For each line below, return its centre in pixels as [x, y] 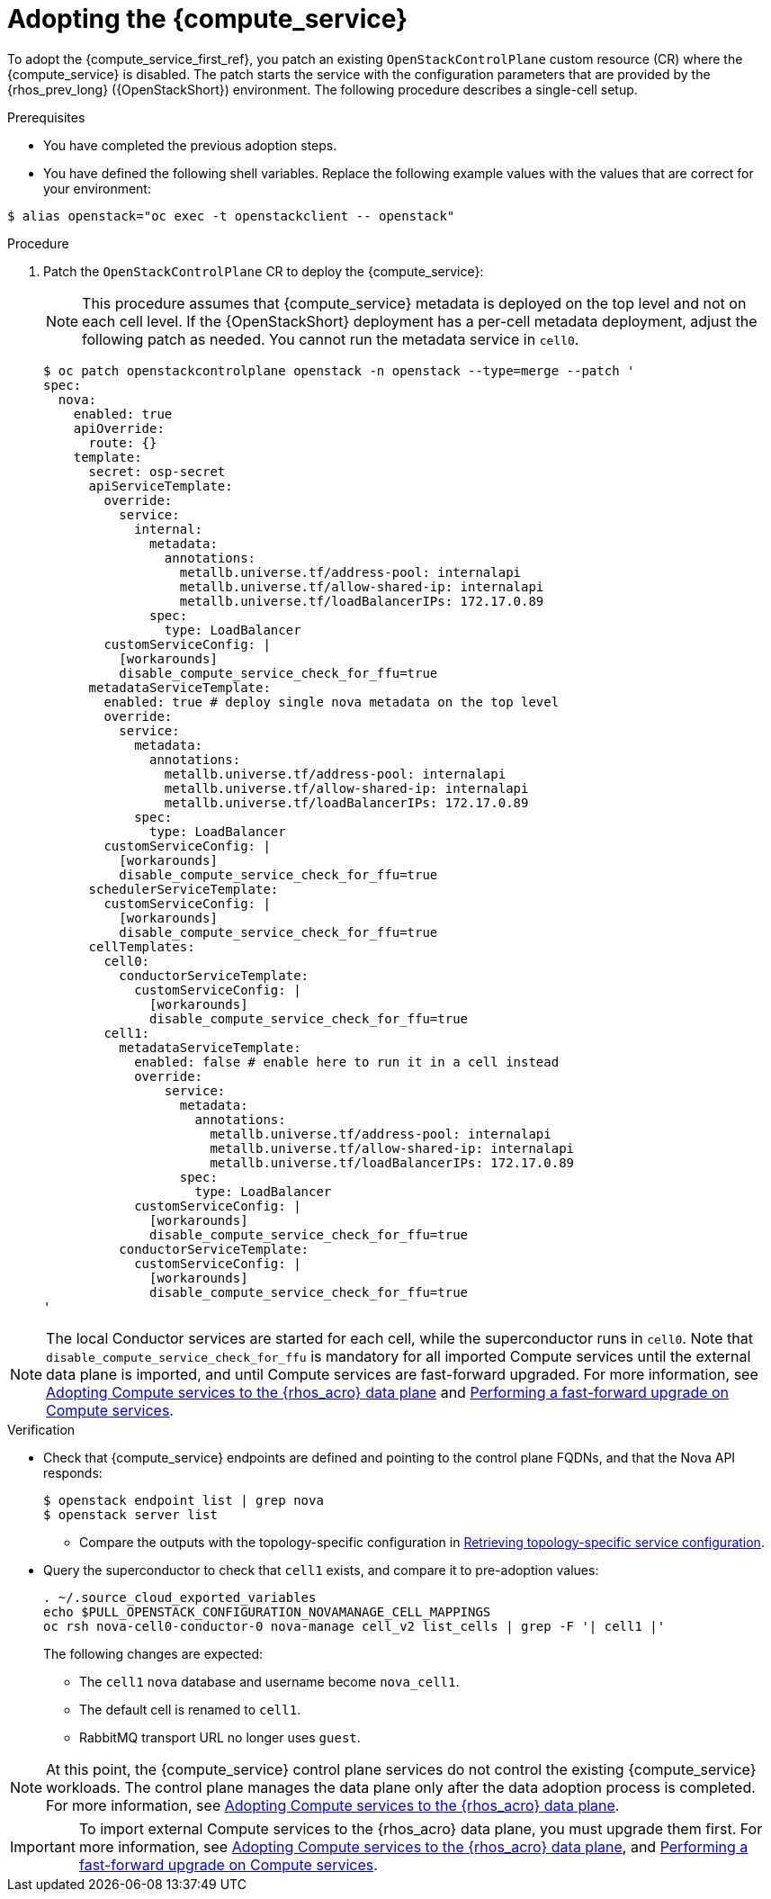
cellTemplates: [142, 946]
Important [43, 1846]
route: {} [123, 442]
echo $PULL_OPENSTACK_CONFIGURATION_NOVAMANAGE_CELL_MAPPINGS [267, 1611]
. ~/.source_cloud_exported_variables [180, 1597]
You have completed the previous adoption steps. [190, 145]
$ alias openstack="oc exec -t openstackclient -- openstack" [231, 216]
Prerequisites [46, 117]
